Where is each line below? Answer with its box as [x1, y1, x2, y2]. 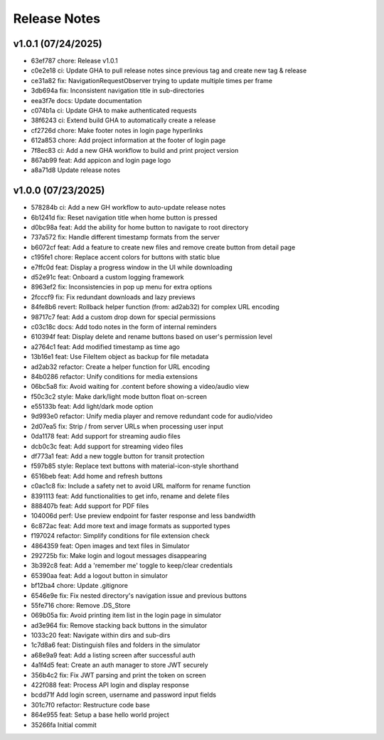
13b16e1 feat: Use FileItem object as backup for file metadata [31, 353, 209, 361]
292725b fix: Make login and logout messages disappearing [31, 551, 207, 559]
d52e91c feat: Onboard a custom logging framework [31, 273, 184, 281]
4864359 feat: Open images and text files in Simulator [31, 541, 190, 550]
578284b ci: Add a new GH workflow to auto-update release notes [31, 203, 226, 212]
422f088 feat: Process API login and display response [31, 681, 190, 690]
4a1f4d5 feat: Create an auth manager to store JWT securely [31, 661, 209, 670]
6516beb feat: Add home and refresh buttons [31, 471, 163, 480]
